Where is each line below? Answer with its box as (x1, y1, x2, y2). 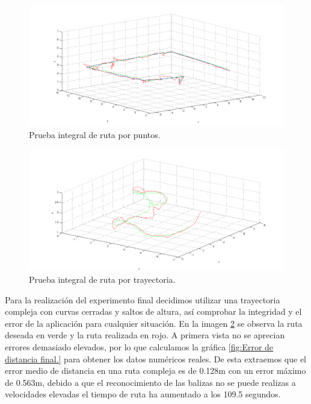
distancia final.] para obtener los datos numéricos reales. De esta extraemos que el (5, 352, 306, 365)
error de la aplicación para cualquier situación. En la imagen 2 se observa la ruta (5, 317, 303, 329)
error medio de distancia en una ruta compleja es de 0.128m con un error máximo (5, 364, 306, 377)
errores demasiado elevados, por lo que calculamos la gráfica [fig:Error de (5, 341, 274, 353)
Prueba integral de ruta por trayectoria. (29, 273, 176, 286)
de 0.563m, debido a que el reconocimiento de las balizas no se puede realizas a (5, 376, 296, 388)
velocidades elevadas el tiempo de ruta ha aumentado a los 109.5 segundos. (5, 388, 281, 400)
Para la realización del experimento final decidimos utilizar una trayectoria (5, 293, 280, 306)
